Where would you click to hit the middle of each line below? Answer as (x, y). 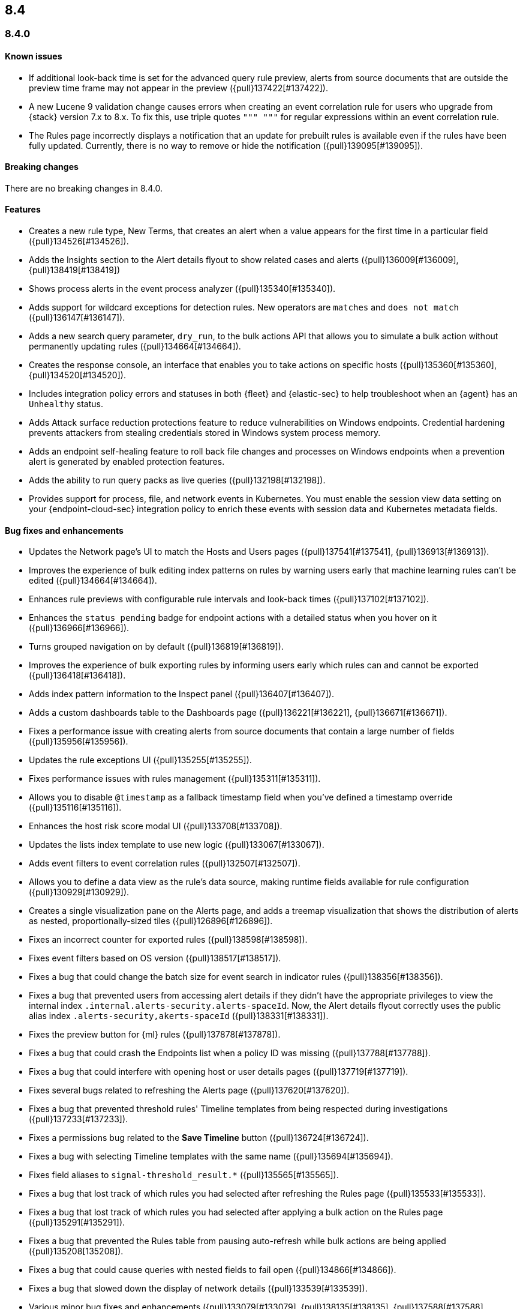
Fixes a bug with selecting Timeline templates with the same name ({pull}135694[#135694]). (211, 1156)
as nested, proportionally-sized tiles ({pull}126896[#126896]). (151, 921)
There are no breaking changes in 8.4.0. (84, 188)
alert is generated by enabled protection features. (127, 462)
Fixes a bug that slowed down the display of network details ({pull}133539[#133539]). (198, 1289)
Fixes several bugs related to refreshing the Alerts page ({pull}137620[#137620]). (189, 1090)
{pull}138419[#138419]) (75, 270)
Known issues (34, 56)
